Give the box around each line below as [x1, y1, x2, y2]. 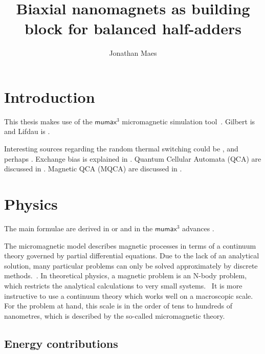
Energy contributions [4, 335, 118, 351]
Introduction [4, 86, 95, 107]
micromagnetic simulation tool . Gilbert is [122, 116, 255, 126]
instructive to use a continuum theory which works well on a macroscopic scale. [4, 290, 253, 301]
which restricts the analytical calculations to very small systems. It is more [4, 280, 242, 291]
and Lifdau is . [4, 126, 50, 137]
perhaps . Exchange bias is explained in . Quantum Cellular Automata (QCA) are [4, 153, 261, 164]
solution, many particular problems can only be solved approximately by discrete [4, 260, 258, 271]
